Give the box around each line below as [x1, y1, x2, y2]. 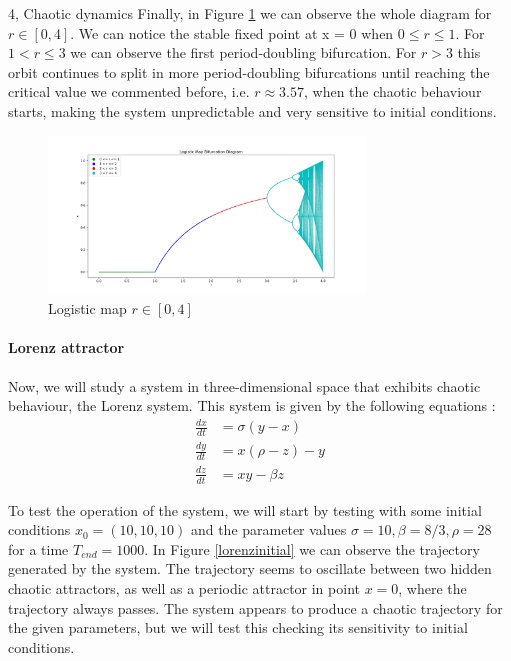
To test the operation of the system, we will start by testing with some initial [8, 499, 482, 520]
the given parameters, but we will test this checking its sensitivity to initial [8, 617, 468, 638]
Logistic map [48, 298, 127, 319]
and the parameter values [190, 519, 347, 540]
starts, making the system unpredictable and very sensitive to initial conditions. [8, 100, 497, 121]
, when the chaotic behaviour [304, 81, 482, 102]
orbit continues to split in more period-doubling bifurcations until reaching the [8, 61, 490, 82]
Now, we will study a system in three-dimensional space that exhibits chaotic [8, 375, 481, 396]
